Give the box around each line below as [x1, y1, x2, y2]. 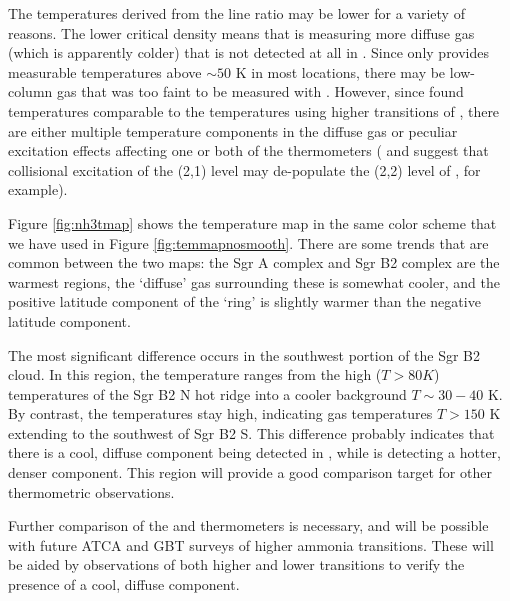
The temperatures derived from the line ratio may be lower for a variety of [8, 3, 465, 23]
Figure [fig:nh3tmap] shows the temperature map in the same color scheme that [8, 212, 497, 233]
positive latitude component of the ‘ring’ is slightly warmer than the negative [8, 291, 481, 312]
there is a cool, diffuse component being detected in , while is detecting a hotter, [8, 442, 501, 463]
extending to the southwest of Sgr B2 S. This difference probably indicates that [8, 422, 495, 443]
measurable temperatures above [8, 61, 202, 82]
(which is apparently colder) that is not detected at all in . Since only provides [8, 42, 490, 63]
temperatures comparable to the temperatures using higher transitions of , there [8, 100, 500, 121]
